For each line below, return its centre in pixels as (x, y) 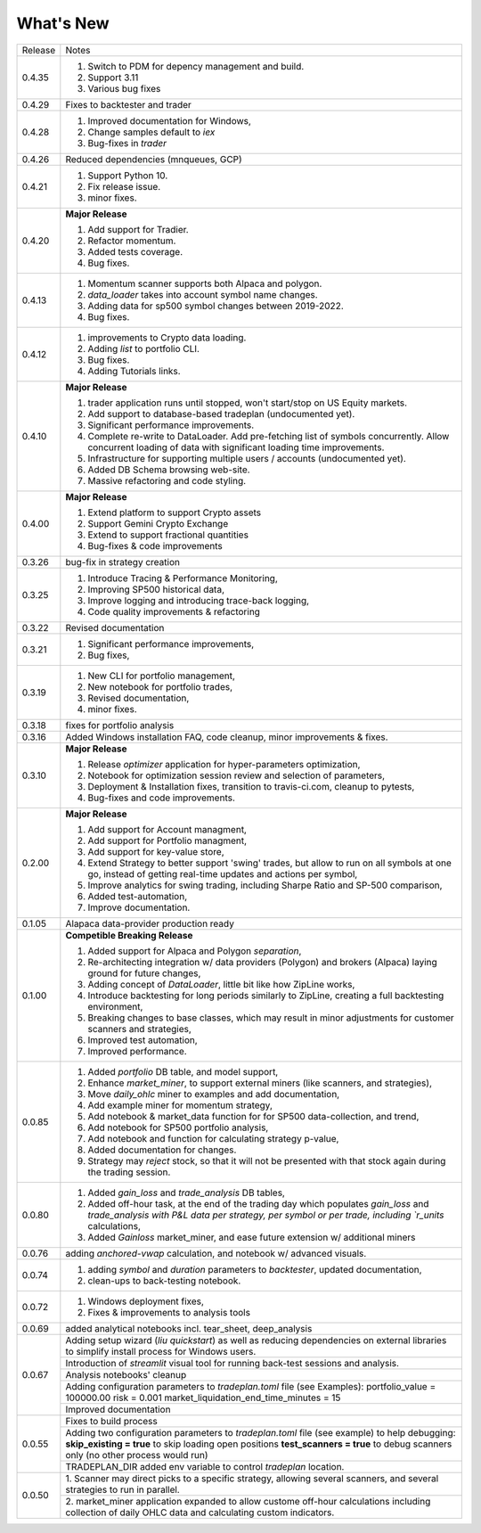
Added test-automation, (137, 896)
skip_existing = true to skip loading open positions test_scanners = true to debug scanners (259, 1444)
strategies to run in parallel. (122, 1489)
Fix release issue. (124, 186)
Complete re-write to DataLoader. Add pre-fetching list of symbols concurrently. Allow (269, 436)
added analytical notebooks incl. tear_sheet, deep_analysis (189, 1328)
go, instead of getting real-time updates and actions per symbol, (223, 873)
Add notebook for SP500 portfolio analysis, (178, 1127)
